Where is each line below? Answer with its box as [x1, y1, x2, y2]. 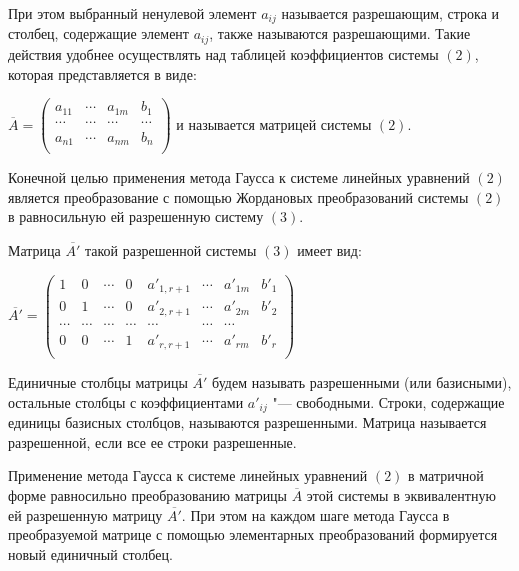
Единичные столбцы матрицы [8, 372, 188, 393]
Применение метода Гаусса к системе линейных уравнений [8, 465, 368, 486]
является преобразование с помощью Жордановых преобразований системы [8, 186, 469, 207]
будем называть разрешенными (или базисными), [212, 372, 512, 393]
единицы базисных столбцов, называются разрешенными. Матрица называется [8, 412, 487, 433]
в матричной [408, 465, 484, 486]
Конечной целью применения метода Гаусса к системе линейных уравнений [8, 167, 470, 188]
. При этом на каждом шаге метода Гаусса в [181, 504, 450, 525]
